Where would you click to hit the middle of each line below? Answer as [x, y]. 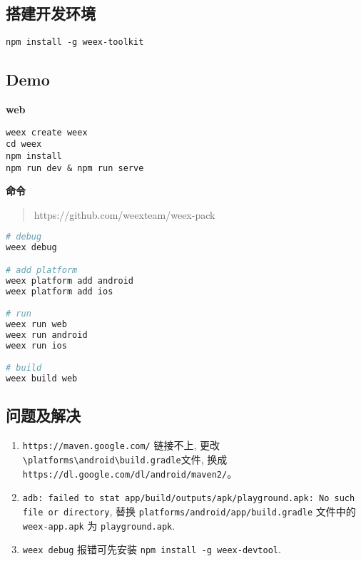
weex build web [42, 379]
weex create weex [47, 132]
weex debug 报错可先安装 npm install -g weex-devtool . [152, 549]
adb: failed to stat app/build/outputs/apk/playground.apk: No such [189, 499]
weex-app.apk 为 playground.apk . [99, 525]
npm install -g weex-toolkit [75, 42]
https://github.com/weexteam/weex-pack [124, 214]
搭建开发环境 [51, 13]
